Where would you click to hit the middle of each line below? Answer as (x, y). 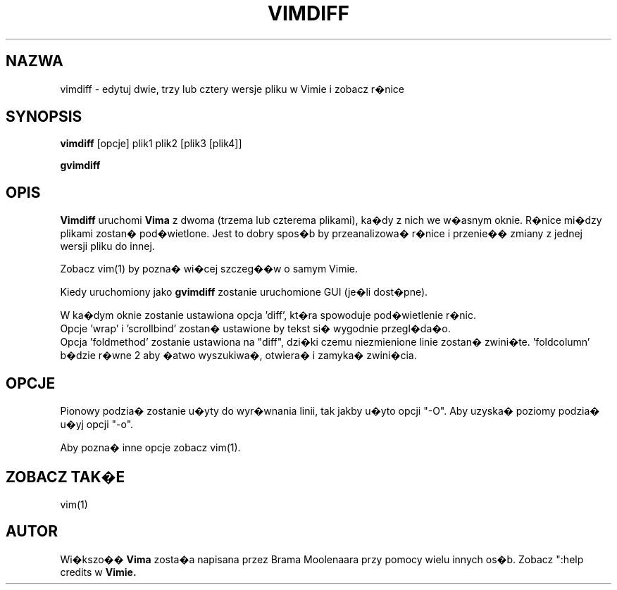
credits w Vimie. (98, 572)
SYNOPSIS (44, 117)
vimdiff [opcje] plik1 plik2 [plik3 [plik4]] (151, 144)
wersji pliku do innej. (107, 246)
